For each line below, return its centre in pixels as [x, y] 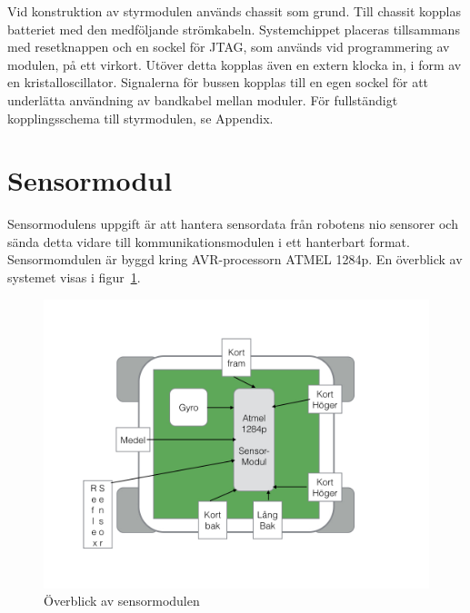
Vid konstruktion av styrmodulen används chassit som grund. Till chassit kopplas [234, 11]
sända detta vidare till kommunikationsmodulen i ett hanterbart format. [209, 241]
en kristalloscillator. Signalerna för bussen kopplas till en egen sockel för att [218, 82]
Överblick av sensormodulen [122, 601]
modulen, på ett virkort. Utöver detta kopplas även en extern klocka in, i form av [235, 64]
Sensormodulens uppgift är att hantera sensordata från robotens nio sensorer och [233, 224]
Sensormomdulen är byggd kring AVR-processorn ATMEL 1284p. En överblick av [235, 259]
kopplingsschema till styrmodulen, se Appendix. [140, 118]
